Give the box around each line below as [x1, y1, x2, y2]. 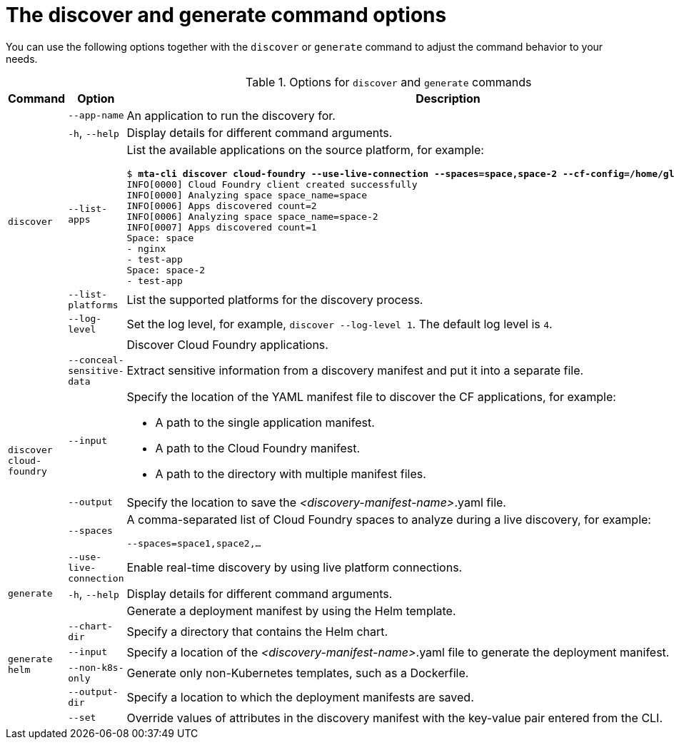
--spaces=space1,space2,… [126, 537, 261, 549]
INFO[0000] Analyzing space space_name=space [126, 189, 368, 201]
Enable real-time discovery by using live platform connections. [126, 560, 463, 575]
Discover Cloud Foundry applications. [126, 337, 328, 352]
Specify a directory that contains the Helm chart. [126, 624, 388, 639]
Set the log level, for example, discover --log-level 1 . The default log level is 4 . [126, 316, 553, 331]
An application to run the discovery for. [126, 108, 336, 123]
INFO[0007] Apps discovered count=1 [126, 221, 317, 233]
